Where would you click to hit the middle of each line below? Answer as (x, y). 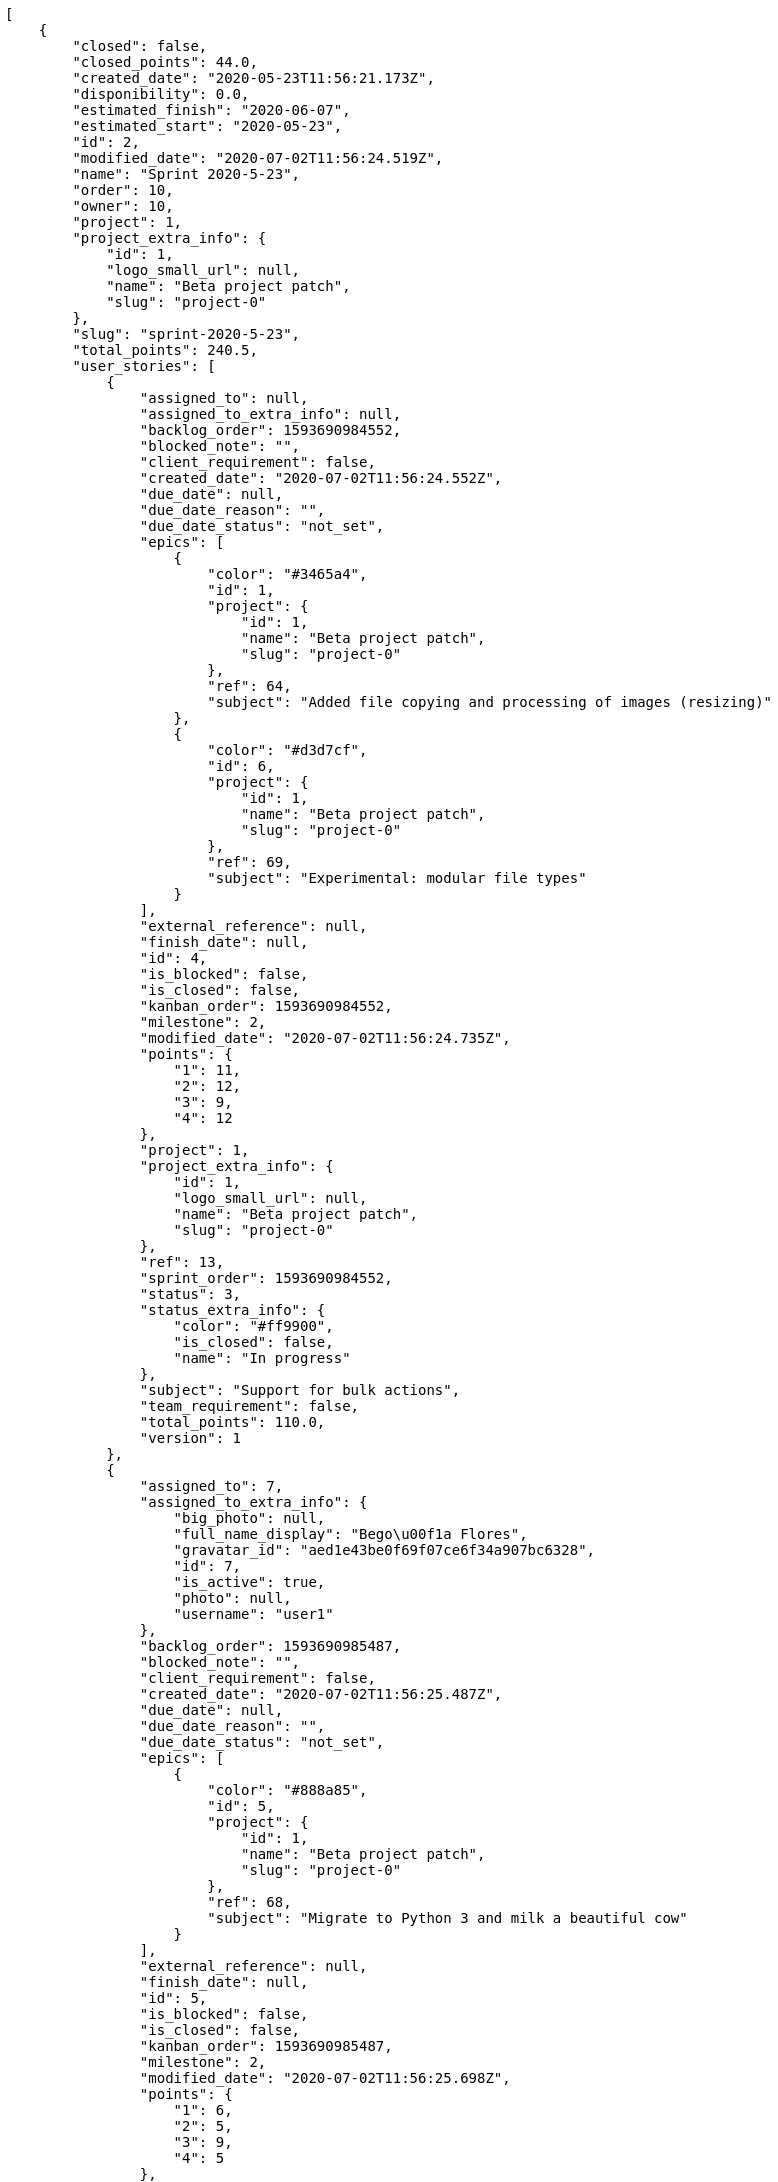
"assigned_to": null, (224, 398)
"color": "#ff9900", (253, 1326)
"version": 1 (190, 1438)
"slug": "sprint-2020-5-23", (186, 334)
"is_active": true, (249, 1582)
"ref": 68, (249, 1902)
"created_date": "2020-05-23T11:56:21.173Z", (253, 78)
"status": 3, (190, 1294)
